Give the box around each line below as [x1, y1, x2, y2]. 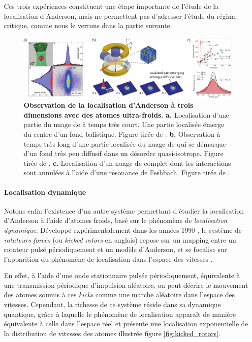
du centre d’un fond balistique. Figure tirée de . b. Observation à [24, 128, 220, 139]
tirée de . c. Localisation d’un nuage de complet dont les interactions [24, 157, 231, 168]
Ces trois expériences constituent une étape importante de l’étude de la [4, 1, 219, 11]
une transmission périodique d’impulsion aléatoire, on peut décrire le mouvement [4, 280, 248, 290]
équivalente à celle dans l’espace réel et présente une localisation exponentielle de [4, 318, 248, 329]
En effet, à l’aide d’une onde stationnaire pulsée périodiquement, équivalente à [4, 270, 240, 280]
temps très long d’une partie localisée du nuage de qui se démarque [24, 138, 226, 149]
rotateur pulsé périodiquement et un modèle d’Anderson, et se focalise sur [4, 244, 227, 254]
